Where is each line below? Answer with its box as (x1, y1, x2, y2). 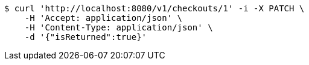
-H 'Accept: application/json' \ (24, 13, 183, 23)
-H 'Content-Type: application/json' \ (24, 23, 213, 32)
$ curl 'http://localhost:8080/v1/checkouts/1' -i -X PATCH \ (4, 4, 305, 13)
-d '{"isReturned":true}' (24, 32, 147, 42)
